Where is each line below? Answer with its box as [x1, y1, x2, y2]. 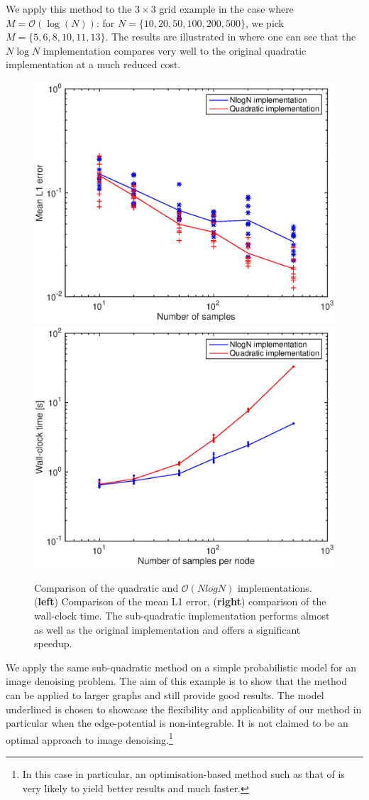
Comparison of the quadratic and [34, 580, 179, 595]
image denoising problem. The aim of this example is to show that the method [6, 674, 347, 688]
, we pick [245, 15, 285, 30]
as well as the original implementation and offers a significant [34, 622, 301, 637]
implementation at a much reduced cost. [6, 57, 181, 72]
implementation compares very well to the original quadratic [43, 43, 307, 58]
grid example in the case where [159, 1, 294, 16]
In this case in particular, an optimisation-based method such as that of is [22, 767, 345, 782]
